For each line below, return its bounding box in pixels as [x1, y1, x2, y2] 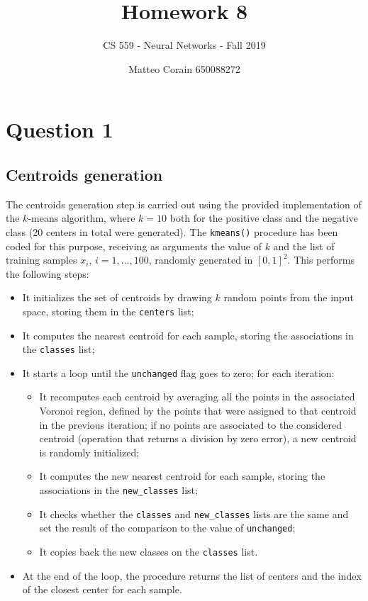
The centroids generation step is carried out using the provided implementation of [6, 196, 362, 211]
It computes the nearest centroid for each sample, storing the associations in [22, 327, 354, 342]
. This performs [287, 252, 355, 267]
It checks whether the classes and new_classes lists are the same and [39, 506, 349, 521]
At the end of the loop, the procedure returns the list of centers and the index [22, 568, 362, 583]
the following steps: [6, 266, 89, 281]
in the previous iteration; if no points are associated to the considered [39, 417, 342, 432]
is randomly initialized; [39, 444, 140, 459]
